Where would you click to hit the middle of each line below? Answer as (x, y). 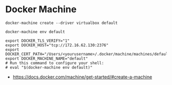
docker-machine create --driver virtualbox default (61, 23)
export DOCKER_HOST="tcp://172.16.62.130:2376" (57, 45)
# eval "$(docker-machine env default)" (49, 67)
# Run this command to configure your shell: (55, 63)
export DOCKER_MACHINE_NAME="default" (47, 59)
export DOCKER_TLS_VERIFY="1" (38, 41)
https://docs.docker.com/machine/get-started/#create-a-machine (82, 77)
